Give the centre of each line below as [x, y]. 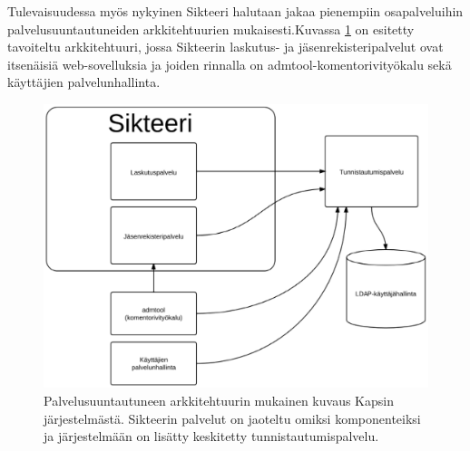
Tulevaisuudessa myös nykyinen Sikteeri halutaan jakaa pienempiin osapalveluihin [235, 11]
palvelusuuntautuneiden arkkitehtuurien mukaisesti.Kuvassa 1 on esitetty [211, 29]
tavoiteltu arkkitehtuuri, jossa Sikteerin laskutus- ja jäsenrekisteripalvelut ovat [225, 47]
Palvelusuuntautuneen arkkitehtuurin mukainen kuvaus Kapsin [219, 400]
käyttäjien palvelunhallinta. [84, 82]
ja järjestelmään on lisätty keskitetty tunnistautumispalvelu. [211, 436]
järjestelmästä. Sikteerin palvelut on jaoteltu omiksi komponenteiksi [232, 418]
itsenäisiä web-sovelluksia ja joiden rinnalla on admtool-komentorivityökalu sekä [230, 64]
